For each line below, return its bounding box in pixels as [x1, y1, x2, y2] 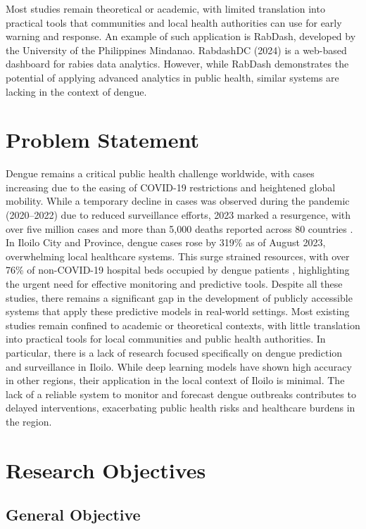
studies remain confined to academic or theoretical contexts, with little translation [6, 317, 360, 332]
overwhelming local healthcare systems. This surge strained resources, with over [6, 248, 350, 263]
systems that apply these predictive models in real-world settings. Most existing [6, 304, 350, 319]
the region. [6, 414, 52, 428]
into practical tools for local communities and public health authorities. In [6, 331, 326, 346]
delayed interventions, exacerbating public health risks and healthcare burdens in [6, 400, 355, 415]
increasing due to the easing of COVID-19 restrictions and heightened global [6, 179, 336, 194]
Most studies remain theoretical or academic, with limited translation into [6, 1, 325, 15]
